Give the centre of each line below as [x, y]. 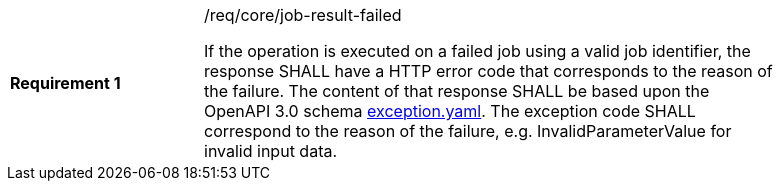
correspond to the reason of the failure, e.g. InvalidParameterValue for [468, 131]
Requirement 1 [65, 83]
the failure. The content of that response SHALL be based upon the [457, 91]
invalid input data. [271, 151]
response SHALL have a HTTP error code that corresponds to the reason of [488, 71]
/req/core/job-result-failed [303, 15]
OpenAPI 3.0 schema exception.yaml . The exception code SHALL [450, 111]
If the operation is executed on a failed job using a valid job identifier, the [477, 51]
